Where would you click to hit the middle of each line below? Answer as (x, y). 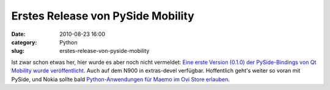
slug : (18, 51)
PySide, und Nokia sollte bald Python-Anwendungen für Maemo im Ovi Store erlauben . (121, 79)
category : (24, 42)
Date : (18, 34)
